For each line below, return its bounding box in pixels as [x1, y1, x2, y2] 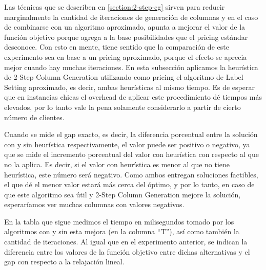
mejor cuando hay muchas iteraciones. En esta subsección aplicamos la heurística [4, 61, 258, 72]
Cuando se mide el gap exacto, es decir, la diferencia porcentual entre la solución [4, 129, 258, 140]
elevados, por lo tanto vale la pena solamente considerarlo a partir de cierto [4, 101, 241, 112]
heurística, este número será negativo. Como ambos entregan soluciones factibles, [4, 169, 258, 179]
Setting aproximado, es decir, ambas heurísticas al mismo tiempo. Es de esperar [4, 81, 255, 92]
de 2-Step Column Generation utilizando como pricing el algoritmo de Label [4, 72, 243, 82]
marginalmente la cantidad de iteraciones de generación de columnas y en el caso [4, 11, 258, 22]
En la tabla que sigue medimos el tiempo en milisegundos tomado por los [4, 216, 234, 227]
